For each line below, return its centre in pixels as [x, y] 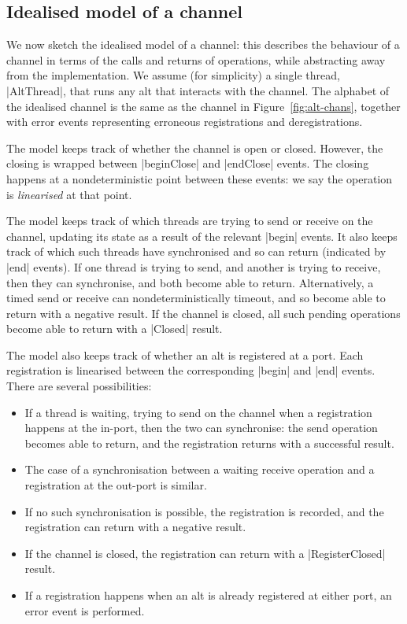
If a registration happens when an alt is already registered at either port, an [208, 595]
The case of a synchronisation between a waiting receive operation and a [200, 469]
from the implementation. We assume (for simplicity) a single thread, [173, 75]
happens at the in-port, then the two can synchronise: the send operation [201, 428]
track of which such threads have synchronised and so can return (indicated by [196, 251]
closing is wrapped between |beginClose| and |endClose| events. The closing [188, 163]
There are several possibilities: [79, 386]
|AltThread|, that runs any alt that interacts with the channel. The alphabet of [198, 90]
